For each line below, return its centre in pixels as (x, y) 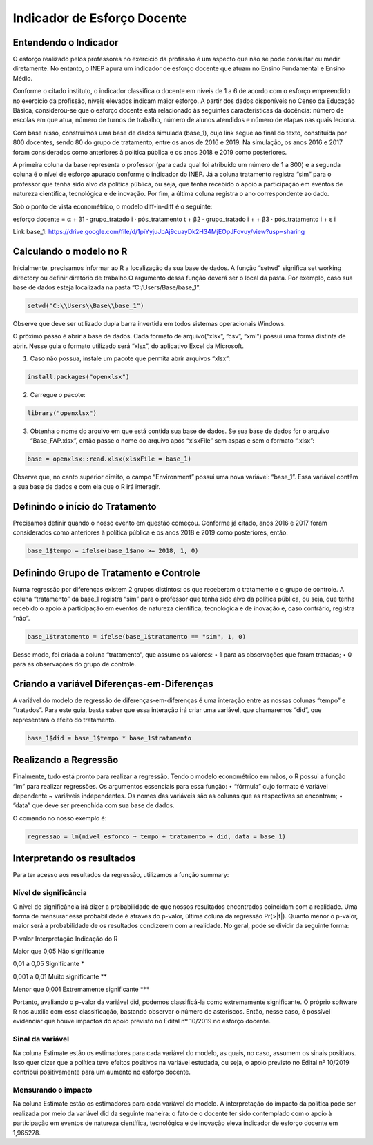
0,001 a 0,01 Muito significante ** (60, 976)
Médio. (23, 78)
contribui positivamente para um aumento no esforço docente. (102, 1072)
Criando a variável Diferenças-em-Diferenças (113, 684)
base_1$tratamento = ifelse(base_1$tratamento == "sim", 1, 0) (137, 636)
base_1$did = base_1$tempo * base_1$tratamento (109, 738)
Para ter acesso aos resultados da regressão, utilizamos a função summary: (121, 875)
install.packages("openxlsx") (78, 377)
